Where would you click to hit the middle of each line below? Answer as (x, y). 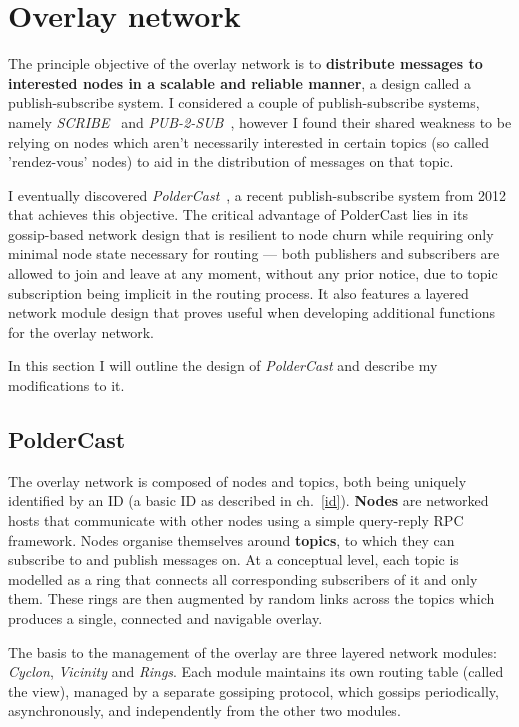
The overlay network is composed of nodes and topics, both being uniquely (237, 480)
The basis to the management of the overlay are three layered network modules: (252, 651)
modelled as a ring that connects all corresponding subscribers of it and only (243, 578)
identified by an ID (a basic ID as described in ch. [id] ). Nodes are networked (248, 500)
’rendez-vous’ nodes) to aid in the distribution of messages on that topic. (231, 161)
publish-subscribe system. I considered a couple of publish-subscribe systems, (244, 102)
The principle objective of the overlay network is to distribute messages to (245, 63)
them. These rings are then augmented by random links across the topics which (251, 598)
